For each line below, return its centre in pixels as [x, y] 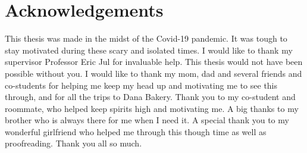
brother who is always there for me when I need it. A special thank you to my [147, 120]
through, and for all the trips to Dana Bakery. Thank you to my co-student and [150, 97]
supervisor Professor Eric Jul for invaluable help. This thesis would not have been [154, 62]
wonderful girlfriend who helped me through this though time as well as [136, 131]
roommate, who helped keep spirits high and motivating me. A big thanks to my [152, 108]
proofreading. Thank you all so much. [73, 143]
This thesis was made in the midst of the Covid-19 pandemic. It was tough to [146, 38]
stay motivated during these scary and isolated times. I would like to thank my [149, 50]
